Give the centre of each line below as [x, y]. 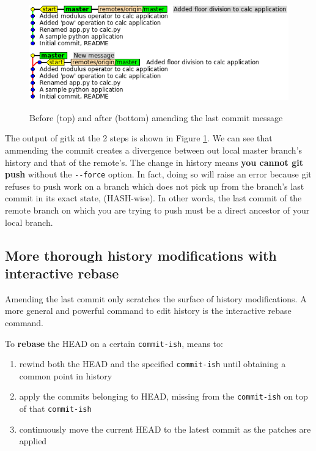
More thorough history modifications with [141, 255]
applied [33, 441]
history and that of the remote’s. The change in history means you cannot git [154, 162]
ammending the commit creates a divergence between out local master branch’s [154, 150]
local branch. [29, 222]
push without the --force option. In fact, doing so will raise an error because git [158, 174]
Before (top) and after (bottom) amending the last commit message [156, 117]
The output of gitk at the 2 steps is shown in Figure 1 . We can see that [139, 138]
